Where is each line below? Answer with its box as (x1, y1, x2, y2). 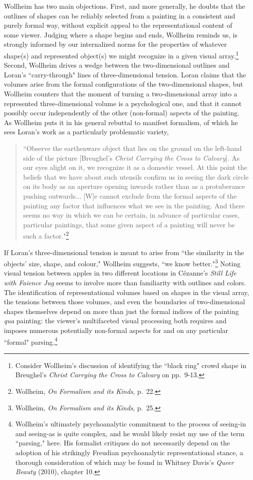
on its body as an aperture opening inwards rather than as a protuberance (23, 181, 245, 191)
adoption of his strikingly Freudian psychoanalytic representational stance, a (15, 447, 243, 457)
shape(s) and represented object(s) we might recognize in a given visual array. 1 (4, 49, 239, 60)
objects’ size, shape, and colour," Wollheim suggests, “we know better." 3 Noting (4, 257, 241, 268)
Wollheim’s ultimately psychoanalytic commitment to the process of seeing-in (15, 419, 246, 429)
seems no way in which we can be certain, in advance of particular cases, (23, 210, 240, 220)
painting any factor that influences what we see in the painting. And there (23, 200, 245, 210)
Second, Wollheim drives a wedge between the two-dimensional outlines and (4, 60, 230, 70)
